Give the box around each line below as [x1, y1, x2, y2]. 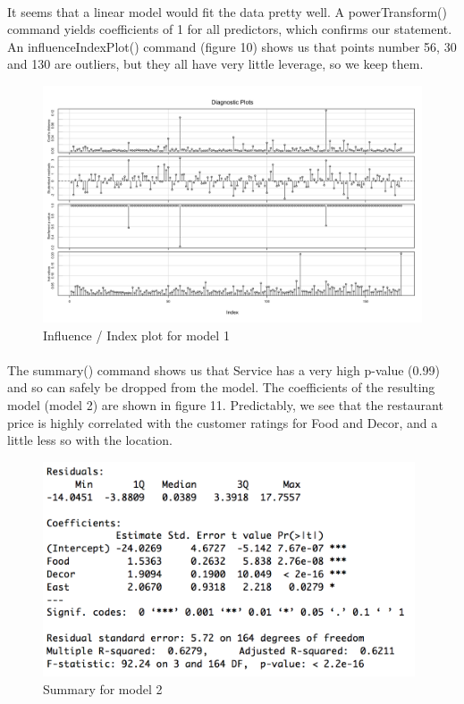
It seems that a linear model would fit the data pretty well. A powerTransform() [7, 2, 447, 21]
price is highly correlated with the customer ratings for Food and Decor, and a [7, 413, 438, 432]
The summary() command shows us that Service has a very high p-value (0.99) [7, 360, 440, 379]
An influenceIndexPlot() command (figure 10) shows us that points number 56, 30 [7, 37, 457, 55]
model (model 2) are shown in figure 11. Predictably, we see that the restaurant [7, 395, 443, 414]
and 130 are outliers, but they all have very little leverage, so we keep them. [7, 54, 424, 73]
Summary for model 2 [43, 679, 163, 698]
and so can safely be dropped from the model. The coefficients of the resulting [7, 378, 435, 397]
